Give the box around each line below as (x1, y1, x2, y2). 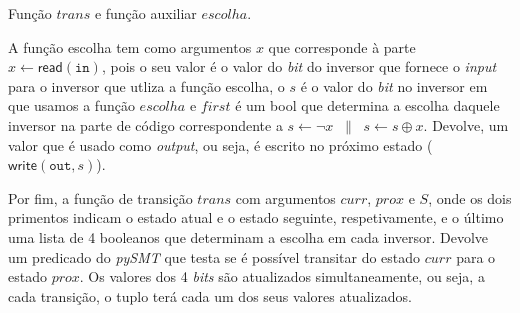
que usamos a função (8, 95, 135, 116)
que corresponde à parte (268, 36, 416, 57)
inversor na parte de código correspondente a (8, 114, 283, 135)
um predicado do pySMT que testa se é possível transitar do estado (8, 246, 421, 267)
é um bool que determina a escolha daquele (235, 95, 500, 116)
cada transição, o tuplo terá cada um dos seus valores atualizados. (8, 285, 412, 306)
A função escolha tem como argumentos (8, 36, 252, 57)
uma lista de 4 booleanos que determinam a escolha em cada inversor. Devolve (8, 226, 489, 247)
